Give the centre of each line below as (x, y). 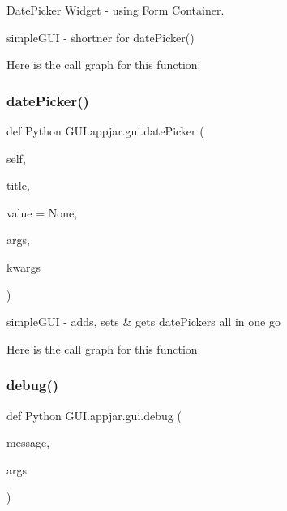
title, (18, 185)
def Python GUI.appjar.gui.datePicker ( (105, 131)
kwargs (24, 266)
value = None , (42, 212)
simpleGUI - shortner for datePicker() (101, 37)
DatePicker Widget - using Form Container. (116, 10)
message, (28, 442)
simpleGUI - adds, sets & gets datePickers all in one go (143, 322)
